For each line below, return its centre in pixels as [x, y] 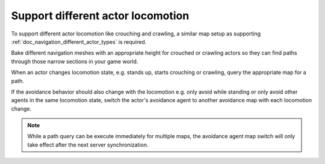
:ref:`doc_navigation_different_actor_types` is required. [79, 41]
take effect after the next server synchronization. [88, 145]
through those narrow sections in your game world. [75, 61]
